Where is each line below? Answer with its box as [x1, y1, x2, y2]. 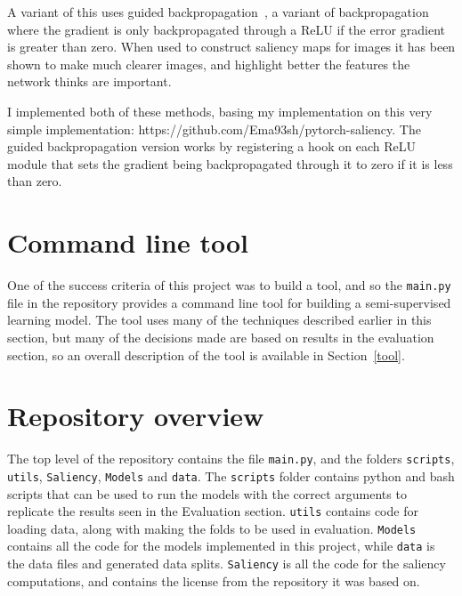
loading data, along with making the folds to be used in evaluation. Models [7, 519, 417, 537]
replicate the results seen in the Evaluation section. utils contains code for [7, 502, 418, 520]
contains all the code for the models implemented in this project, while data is [7, 536, 435, 555]
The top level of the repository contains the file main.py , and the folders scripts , [7, 449, 455, 468]
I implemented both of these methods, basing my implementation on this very [7, 101, 433, 120]
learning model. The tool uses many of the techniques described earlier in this [7, 310, 432, 329]
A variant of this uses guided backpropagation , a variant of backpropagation [7, 3, 429, 20]
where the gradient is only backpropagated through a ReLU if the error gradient [7, 20, 445, 38]
